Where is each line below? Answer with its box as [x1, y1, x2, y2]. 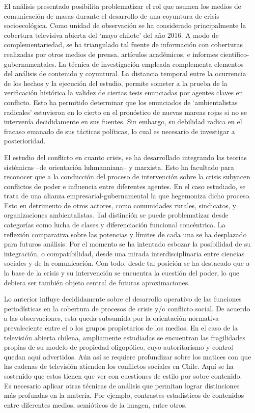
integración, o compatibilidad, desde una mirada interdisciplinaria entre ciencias [4, 248, 245, 258]
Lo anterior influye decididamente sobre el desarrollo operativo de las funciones [4, 294, 242, 304]
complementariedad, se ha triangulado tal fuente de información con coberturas [4, 39, 243, 50]
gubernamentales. [4, 58, 57, 69]
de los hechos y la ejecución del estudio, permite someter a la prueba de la [4, 78, 227, 88]
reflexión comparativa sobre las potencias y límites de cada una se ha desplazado [4, 229, 247, 239]
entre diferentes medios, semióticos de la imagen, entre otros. [4, 399, 187, 410]
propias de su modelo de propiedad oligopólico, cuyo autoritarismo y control [4, 342, 233, 352]
